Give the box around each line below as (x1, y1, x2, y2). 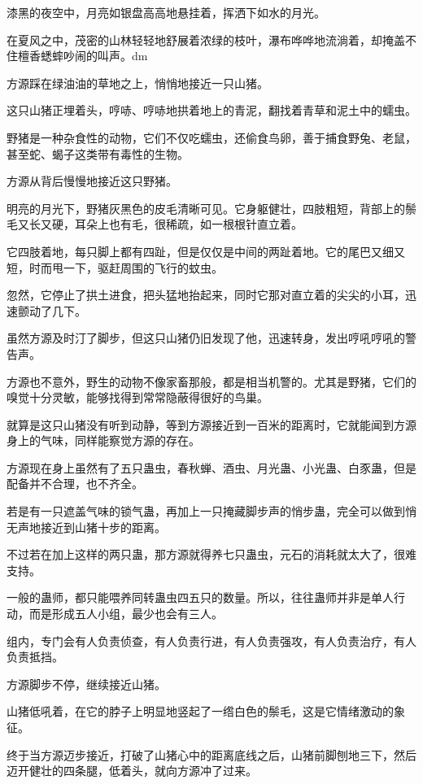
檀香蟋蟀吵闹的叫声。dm (17, 47, 148, 64)
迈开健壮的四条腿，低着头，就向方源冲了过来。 (7, 762, 257, 779)
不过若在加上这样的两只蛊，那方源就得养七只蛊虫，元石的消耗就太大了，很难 (7, 546, 416, 563)
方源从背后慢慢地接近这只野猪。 (7, 172, 177, 189)
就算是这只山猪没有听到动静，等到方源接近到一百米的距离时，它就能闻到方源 (7, 416, 416, 433)
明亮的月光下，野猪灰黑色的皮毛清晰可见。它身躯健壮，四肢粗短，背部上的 (7, 199, 405, 216)
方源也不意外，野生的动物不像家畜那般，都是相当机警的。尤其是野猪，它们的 (7, 372, 416, 390)
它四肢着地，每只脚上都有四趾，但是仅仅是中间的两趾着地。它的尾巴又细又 (7, 242, 405, 259)
